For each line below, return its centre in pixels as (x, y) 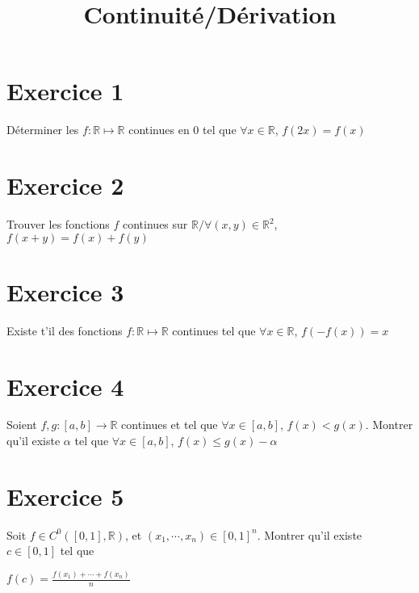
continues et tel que (170, 425)
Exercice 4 (65, 386)
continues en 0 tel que (182, 130)
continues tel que (214, 330)
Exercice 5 (65, 496)
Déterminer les (43, 130)
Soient (22, 425)
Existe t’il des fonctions (65, 330)
